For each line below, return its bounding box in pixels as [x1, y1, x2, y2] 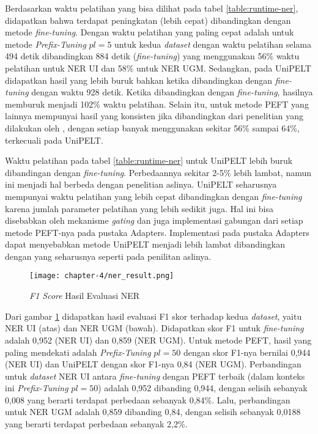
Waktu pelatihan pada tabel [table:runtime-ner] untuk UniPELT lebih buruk [5, 154, 293, 167]
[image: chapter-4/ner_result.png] [29, 271, 174, 281]
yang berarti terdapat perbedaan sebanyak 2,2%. [5, 417, 188, 430]
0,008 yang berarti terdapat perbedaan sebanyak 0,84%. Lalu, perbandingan [5, 393, 290, 406]
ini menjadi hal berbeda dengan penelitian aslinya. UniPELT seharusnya [5, 178, 277, 191]
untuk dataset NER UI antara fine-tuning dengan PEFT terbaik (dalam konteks [5, 369, 305, 382]
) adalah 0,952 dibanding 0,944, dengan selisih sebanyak [98, 381, 308, 394]
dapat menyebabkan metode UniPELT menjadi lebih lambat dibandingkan [5, 238, 285, 251]
